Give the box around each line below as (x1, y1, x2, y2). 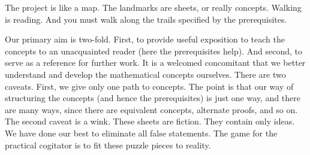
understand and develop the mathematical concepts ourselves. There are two (5, 68, 286, 80)
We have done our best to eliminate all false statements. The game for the (5, 126, 278, 139)
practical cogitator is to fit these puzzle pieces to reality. (5, 138, 211, 151)
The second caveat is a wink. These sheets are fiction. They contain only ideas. (5, 115, 295, 127)
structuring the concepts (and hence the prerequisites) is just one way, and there (5, 92, 300, 104)
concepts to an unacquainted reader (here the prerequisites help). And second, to (5, 44, 302, 57)
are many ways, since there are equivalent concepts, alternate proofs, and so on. (5, 103, 298, 116)
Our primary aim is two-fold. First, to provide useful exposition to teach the (5, 33, 285, 45)
